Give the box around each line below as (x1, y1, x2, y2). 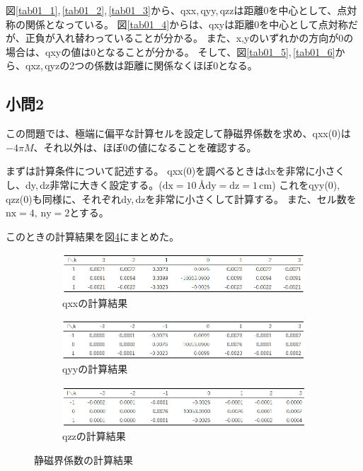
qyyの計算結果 (62, 361, 128, 376)
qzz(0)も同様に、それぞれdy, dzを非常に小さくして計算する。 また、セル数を (6, 191, 357, 206)
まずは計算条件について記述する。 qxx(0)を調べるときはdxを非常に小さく (6, 163, 345, 178)
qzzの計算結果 (62, 429, 126, 443)
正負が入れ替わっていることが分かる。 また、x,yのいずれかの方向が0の (25, 30, 354, 45)
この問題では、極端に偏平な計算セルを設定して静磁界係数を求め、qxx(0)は (6, 126, 351, 141)
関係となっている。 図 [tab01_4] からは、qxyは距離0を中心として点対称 (25, 16, 348, 31)
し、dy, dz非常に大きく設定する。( (6, 177, 163, 192)
